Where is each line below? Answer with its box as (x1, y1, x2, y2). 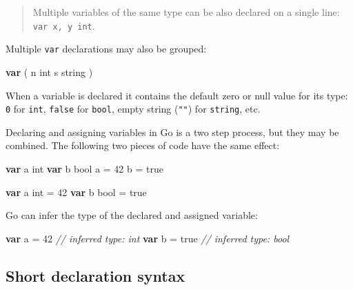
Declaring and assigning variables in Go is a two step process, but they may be (6, 124, 339, 139)
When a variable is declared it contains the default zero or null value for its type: (6, 88, 348, 102)
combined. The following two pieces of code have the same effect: (6, 138, 280, 153)
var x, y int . (32, 18, 95, 32)
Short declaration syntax (6, 264, 185, 286)
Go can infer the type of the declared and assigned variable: (6, 208, 258, 222)
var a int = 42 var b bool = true (6, 184, 147, 199)
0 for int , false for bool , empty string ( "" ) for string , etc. (6, 101, 261, 116)
